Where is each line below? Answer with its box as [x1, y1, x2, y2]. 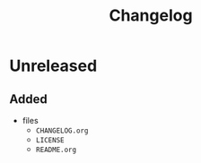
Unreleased [9, 56, 98, 76]
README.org [35, 145, 77, 154]
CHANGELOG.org [35, 126, 89, 135]
